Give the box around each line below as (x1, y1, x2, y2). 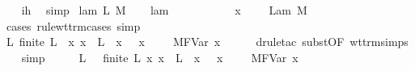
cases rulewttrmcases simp (6, 17, 141, 34)
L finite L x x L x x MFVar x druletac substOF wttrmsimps (6, 33, 409, 50)
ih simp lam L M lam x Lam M (21, 2, 307, 18)
